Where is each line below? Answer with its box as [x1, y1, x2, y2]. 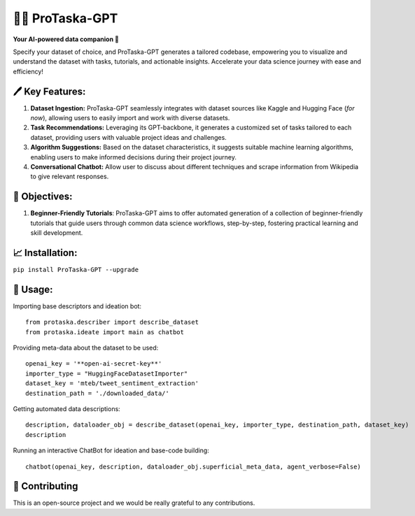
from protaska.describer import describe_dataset [25, 318, 199, 327]
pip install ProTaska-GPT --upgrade [13, 266, 139, 273]
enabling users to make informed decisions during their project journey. [30, 152, 237, 161]
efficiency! [13, 67, 43, 76]
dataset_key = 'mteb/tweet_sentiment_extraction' [25, 380, 199, 387]
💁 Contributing [13, 480, 78, 492]
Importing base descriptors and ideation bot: [13, 301, 142, 310]
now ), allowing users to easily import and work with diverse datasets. [30, 114, 230, 122]
